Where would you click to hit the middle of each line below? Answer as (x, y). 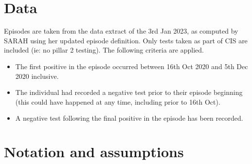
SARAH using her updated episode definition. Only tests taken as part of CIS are (126, 40)
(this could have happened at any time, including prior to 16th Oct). (118, 101)
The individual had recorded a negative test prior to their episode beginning (129, 92)
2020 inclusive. (37, 76)
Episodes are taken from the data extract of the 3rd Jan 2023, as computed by (121, 31)
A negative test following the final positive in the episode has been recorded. (129, 118)
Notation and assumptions (94, 152)
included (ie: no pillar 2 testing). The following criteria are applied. (104, 50)
